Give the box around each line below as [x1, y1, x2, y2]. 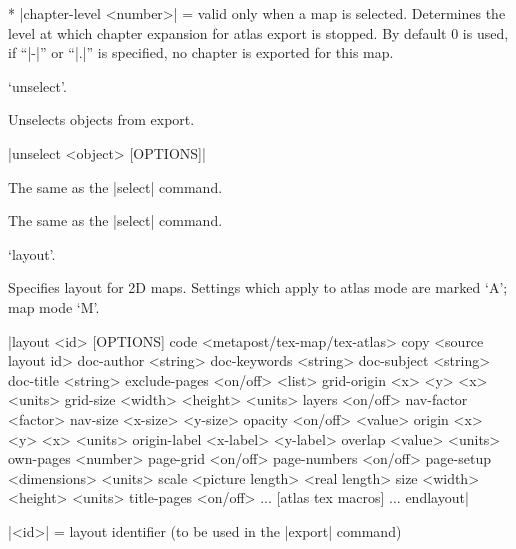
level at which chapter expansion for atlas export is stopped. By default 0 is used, [8, 22, 509, 43]
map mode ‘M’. [8, 296, 100, 317]
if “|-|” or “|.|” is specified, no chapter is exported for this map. [8, 42, 394, 63]
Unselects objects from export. [8, 109, 195, 130]
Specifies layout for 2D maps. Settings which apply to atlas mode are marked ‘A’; [8, 277, 508, 298]
